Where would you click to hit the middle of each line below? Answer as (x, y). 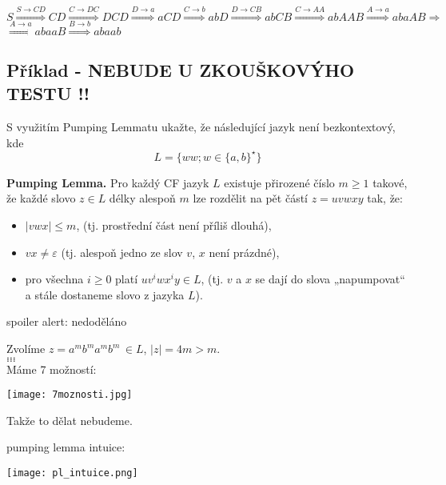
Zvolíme (26, 349)
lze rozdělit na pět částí (251, 198)
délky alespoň (142, 198)
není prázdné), (244, 252)
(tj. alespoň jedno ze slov (122, 252)
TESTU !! (48, 93)
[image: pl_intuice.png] (72, 473)
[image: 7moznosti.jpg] (70, 395)
